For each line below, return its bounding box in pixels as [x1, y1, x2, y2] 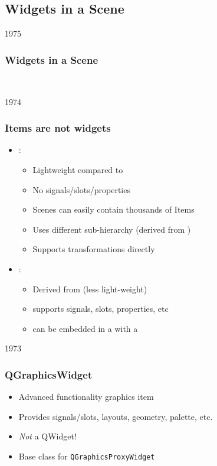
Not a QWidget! [18, 430, 77, 442]
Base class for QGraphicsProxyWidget [18, 449, 155, 462]
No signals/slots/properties [32, 183, 130, 195]
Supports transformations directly [32, 243, 155, 255]
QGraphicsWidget [5, 367, 93, 382]
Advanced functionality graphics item [18, 390, 154, 403]
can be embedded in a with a [32, 322, 138, 334]
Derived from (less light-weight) [32, 282, 147, 295]
